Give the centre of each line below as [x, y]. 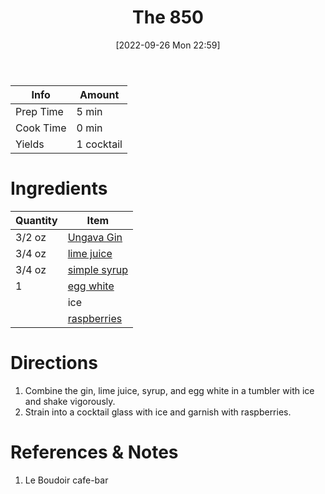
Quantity [36, 220]
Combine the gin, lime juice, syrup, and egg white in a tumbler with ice [169, 390]
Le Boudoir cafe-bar [66, 480]
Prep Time [39, 111]
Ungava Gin [95, 237]
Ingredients [59, 188]
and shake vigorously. [70, 401]
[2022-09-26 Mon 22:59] [168, 45]
